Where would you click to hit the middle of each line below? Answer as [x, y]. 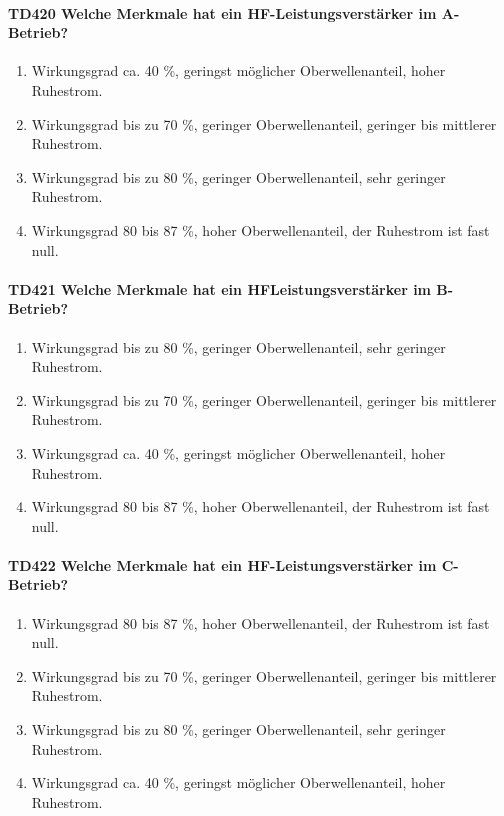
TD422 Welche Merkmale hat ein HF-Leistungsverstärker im [222, 564]
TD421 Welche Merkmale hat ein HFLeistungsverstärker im [220, 288]
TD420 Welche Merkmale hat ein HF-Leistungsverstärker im [222, 12]
